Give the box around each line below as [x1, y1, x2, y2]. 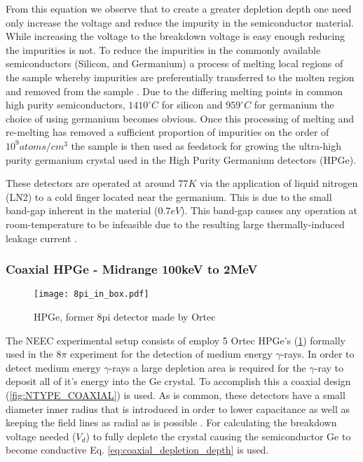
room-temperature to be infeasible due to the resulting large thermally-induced [6, 216, 345, 231]
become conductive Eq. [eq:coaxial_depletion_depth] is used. [6, 442, 269, 457]
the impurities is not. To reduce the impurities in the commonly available [6, 42, 321, 57]
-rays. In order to [280, 346, 355, 361]
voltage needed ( [6, 428, 76, 443]
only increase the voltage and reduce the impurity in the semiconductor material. [6, 15, 354, 29]
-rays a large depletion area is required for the [109, 360, 306, 374]
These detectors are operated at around [6, 176, 175, 190]
